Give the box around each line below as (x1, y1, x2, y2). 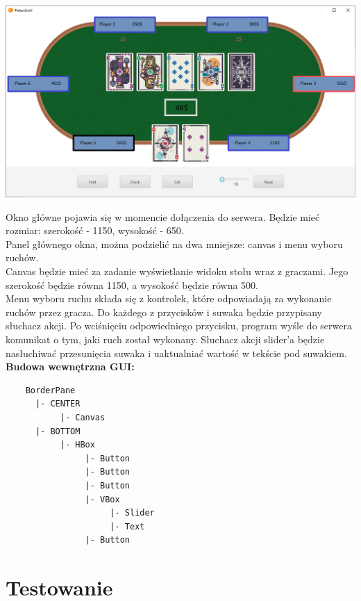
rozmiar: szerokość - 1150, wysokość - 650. (6, 223, 184, 238)
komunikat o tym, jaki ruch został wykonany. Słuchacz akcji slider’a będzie (6, 332, 325, 347)
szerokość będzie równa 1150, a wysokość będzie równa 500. (6, 277, 258, 292)
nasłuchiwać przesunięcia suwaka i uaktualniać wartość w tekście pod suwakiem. (6, 345, 347, 360)
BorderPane (25, 385, 76, 395)
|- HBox (60, 440, 95, 450)
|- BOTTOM (35, 426, 81, 436)
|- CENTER (35, 399, 81, 409)
